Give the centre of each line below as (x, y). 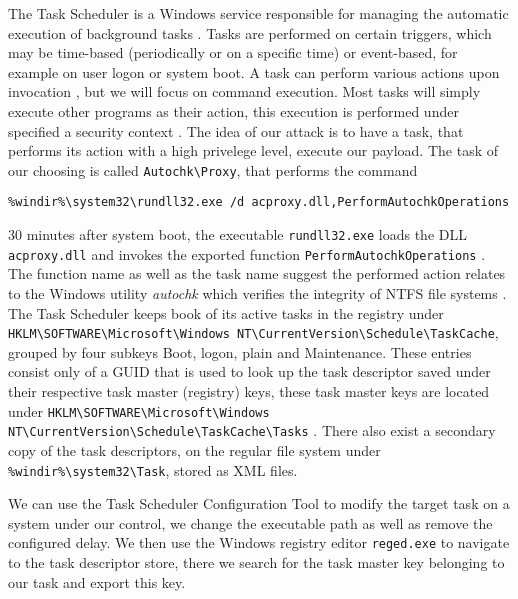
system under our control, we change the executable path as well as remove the (250, 522)
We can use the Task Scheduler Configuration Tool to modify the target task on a (259, 503)
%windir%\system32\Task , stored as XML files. (153, 469)
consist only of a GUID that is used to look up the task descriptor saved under (249, 371)
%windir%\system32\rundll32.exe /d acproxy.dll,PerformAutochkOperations (259, 202)
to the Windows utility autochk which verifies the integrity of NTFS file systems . (257, 292)
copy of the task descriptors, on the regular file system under (194, 449)
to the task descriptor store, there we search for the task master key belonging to (256, 562)
